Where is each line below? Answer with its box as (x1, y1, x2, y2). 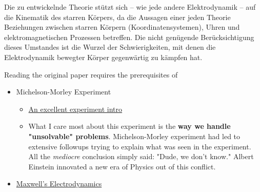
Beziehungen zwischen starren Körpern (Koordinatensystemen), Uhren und (4, 22, 240, 32)
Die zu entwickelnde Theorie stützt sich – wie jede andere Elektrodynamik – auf (4, 2, 256, 12)
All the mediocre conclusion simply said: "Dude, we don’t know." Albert (28, 151, 254, 162)
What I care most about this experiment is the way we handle (28, 121, 231, 131)
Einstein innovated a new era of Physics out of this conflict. (28, 161, 216, 171)
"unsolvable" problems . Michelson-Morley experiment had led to (28, 130, 241, 141)
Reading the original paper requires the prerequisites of (4, 69, 178, 80)
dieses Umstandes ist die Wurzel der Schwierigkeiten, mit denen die (4, 42, 216, 52)
